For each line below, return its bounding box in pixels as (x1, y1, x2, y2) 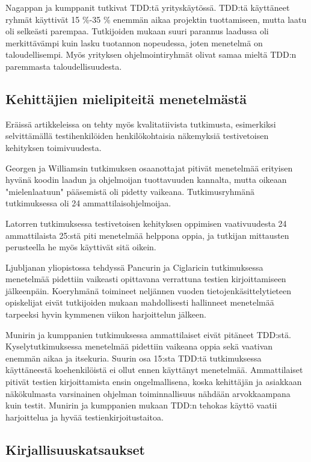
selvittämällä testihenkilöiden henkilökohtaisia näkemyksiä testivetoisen (5, 129, 269, 142)
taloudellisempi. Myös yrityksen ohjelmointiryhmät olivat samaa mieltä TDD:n (5, 48, 297, 61)
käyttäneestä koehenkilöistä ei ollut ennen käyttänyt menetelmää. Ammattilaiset (5, 363, 303, 376)
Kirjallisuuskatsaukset (5, 440, 145, 458)
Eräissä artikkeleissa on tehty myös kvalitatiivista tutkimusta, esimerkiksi (5, 117, 276, 130)
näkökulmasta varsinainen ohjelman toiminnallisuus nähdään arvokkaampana (5, 387, 291, 399)
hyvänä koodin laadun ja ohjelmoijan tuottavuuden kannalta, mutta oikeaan (5, 173, 287, 186)
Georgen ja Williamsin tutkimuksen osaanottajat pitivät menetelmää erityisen (5, 161, 293, 174)
